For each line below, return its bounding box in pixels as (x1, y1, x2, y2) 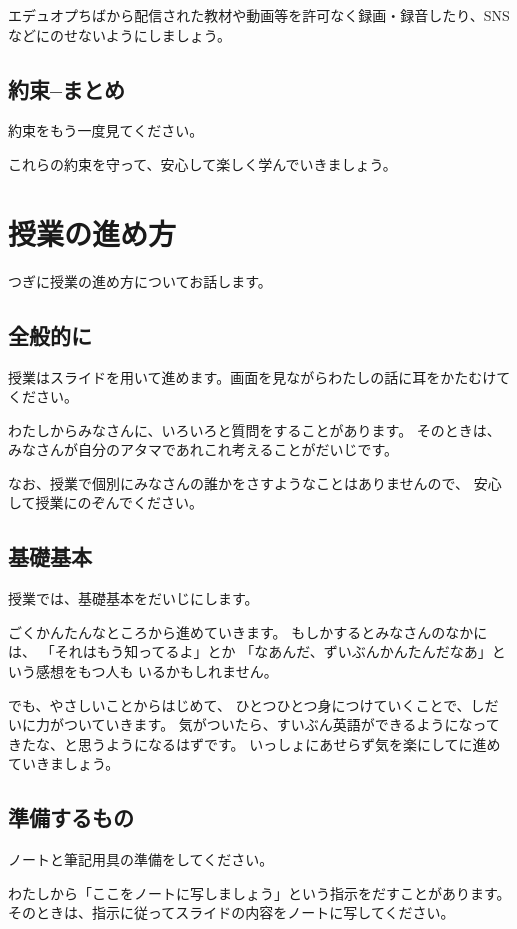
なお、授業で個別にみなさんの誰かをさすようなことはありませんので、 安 (8, 472, 488, 493)
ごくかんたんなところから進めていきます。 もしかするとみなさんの (8, 621, 446, 642)
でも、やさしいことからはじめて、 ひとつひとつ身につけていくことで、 (8, 694, 471, 715)
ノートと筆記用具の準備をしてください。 (8, 849, 274, 870)
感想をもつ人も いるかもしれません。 (35, 661, 278, 682)
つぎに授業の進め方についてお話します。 (8, 270, 272, 291)
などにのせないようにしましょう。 (8, 24, 231, 45)
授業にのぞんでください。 (35, 492, 203, 513)
